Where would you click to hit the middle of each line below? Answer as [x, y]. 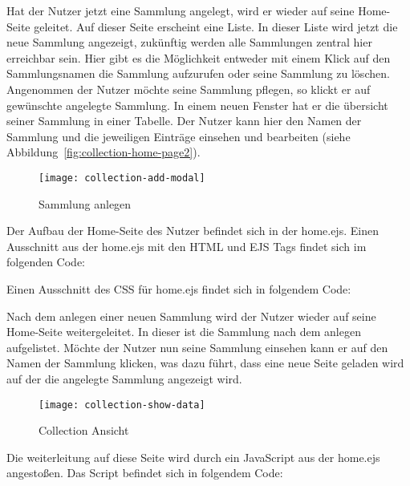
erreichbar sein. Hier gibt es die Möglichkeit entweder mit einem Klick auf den [199, 57]
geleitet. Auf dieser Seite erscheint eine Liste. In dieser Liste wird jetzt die [216, 26]
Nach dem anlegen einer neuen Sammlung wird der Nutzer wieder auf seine [191, 316]
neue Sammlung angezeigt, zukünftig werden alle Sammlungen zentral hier [189, 42]
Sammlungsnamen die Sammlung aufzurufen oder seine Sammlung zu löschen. [198, 73]
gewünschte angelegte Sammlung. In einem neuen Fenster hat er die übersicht [197, 105]
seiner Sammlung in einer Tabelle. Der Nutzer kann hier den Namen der [184, 121]
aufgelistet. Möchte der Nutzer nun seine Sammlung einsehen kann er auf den [197, 347]
